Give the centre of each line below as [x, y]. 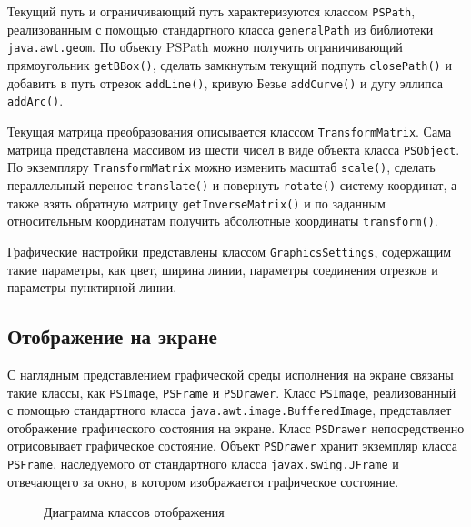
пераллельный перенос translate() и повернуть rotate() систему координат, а [232, 184]
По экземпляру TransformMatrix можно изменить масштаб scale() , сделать [221, 167]
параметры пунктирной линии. [92, 287]
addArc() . [35, 101]
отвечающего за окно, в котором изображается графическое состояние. [203, 481]
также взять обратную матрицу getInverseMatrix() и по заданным [196, 203]
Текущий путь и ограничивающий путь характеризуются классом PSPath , [211, 11]
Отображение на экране [112, 336]
